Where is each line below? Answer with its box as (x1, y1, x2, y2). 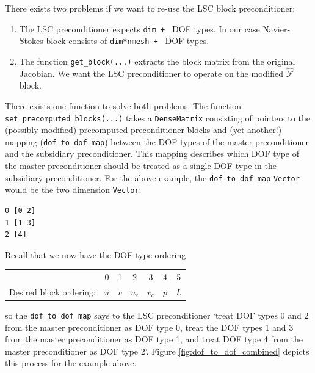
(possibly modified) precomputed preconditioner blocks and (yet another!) (5, 123, 282, 136)
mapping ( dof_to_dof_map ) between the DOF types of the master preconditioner (5, 135, 309, 148)
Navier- (262, 22, 291, 35)
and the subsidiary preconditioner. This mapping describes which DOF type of (5, 147, 300, 160)
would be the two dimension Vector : (5, 183, 142, 196)
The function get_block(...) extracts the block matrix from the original (19, 54, 295, 67)
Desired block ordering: (9, 285, 96, 298)
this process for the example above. (5, 357, 137, 369)
